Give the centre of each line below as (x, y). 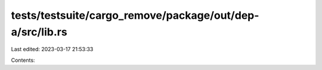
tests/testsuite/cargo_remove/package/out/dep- (135, 15)
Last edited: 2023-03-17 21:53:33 (52, 49)
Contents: (23, 60)
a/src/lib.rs (39, 32)
